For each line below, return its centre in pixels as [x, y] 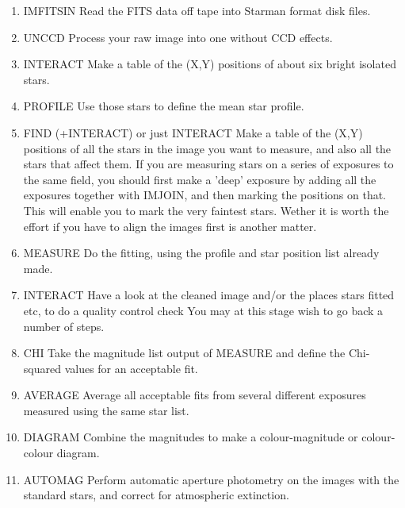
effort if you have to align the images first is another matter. [170, 226]
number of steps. [64, 326]
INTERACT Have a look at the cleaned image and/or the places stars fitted [209, 295]
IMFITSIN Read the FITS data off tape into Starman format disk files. [197, 10]
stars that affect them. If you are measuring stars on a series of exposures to [208, 164]
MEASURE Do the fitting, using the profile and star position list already [201, 253]
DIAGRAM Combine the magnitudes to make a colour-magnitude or [191, 437]
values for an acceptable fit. [131, 368]
